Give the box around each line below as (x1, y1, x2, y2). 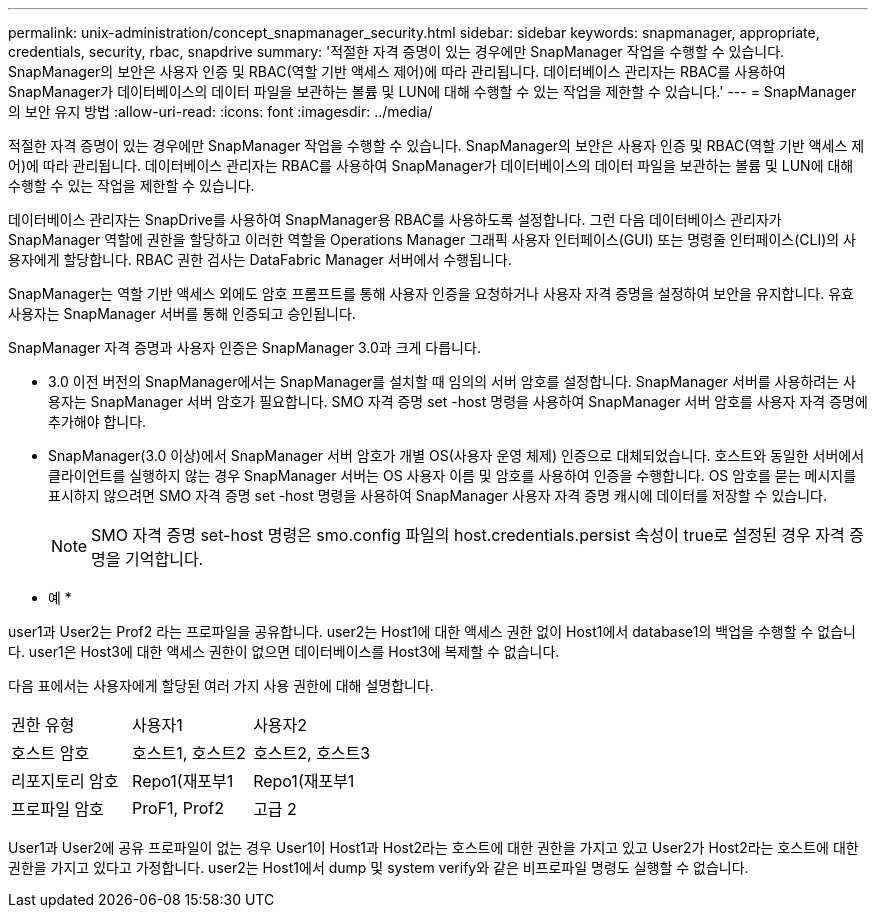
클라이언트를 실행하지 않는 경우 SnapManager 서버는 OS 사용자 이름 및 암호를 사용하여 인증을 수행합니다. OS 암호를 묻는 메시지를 (48, 467, 857, 484)
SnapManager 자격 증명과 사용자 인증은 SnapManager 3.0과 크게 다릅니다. (8, 339, 481, 356)
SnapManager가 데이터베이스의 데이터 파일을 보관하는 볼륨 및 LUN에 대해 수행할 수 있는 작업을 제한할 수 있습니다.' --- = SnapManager (8, 83, 857, 100)
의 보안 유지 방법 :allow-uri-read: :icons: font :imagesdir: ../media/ (8, 103, 433, 120)
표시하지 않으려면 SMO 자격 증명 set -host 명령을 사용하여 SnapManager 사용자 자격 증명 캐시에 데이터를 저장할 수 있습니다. (48, 487, 827, 504)
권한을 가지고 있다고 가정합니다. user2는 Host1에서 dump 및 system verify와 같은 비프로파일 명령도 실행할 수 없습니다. (8, 859, 749, 876)
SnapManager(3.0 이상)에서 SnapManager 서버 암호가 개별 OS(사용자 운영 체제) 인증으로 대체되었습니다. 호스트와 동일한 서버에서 (48, 447, 865, 464)
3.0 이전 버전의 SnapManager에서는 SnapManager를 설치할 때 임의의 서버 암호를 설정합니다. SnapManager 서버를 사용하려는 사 (48, 373, 856, 390)
